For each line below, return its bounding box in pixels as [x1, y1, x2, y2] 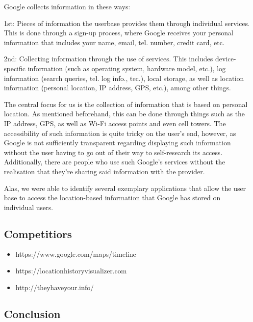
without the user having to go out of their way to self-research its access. [4, 147, 223, 157]
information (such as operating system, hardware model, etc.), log [27, 63, 226, 73]
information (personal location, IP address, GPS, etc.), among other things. [4, 82, 231, 93]
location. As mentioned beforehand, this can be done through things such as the [4, 108, 245, 119]
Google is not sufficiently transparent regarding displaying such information [4, 137, 231, 148]
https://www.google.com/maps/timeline [15, 249, 136, 259]
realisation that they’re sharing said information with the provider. [4, 166, 205, 176]
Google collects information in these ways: [4, 1, 130, 11]
